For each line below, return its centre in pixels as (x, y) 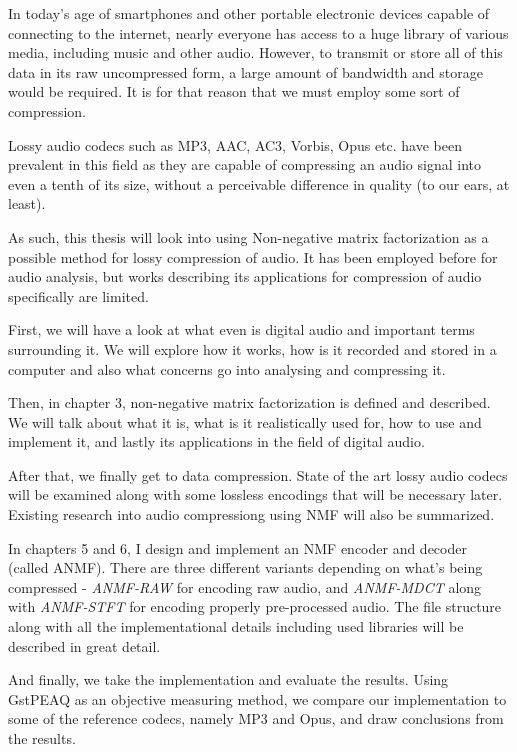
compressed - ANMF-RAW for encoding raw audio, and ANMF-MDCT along (245, 586)
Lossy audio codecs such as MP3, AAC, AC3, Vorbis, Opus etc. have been (235, 144)
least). (27, 203)
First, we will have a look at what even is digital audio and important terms (241, 329)
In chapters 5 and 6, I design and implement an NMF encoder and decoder (237, 547)
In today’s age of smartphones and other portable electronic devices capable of (249, 13)
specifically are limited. (78, 295)
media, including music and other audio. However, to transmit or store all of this (255, 52)
